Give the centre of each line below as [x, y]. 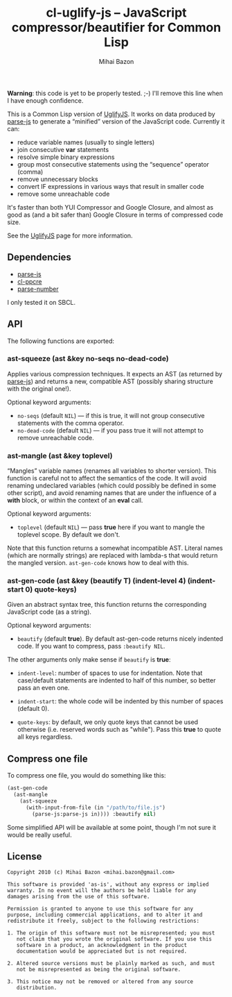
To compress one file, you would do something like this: [87, 776]
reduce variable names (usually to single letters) [86, 142]
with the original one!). [39, 388]
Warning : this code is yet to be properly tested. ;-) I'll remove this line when [115, 93]
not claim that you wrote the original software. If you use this [114, 939]
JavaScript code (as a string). [50, 612]
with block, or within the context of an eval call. [75, 501]
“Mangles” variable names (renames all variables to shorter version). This [112, 471]
